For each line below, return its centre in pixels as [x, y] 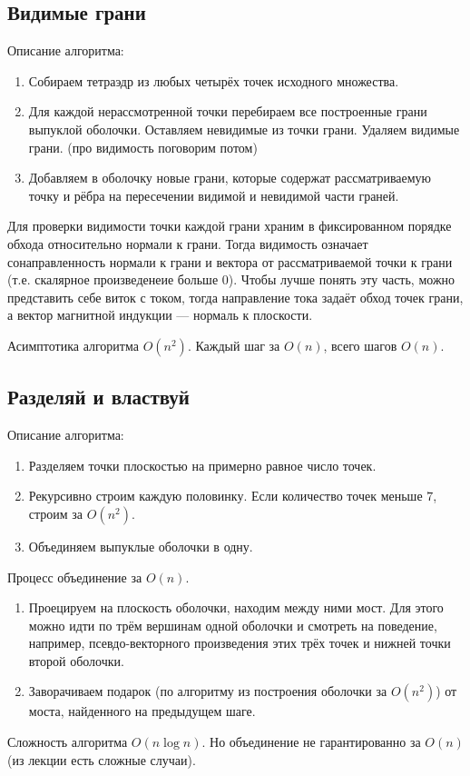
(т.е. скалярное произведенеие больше [113, 279]
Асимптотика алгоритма [73, 345]
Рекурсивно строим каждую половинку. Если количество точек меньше [225, 496]
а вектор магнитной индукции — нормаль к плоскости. [160, 315]
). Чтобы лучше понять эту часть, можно [342, 279]
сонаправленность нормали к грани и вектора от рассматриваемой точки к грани [230, 261]
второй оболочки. [76, 660]
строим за [56, 513]
